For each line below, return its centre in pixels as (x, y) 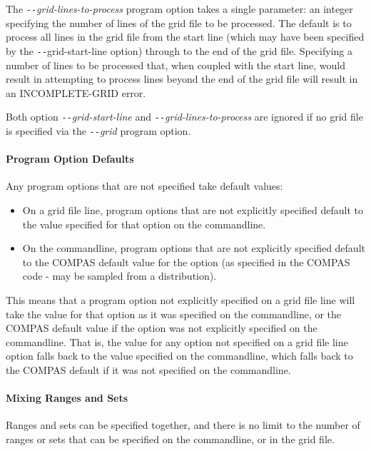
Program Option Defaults (70, 159)
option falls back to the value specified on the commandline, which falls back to (179, 356)
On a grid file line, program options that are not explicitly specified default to (193, 209)
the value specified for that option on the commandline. (144, 224)
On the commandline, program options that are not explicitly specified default (194, 248)
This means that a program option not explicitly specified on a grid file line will (181, 299)
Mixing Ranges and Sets (67, 398)
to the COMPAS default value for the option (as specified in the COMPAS (186, 262)
